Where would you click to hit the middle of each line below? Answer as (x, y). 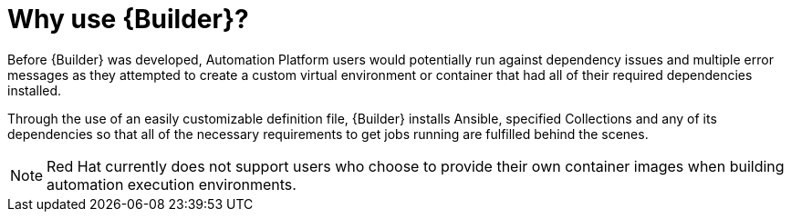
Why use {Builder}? (128, 19)
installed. (35, 90)
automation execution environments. (172, 184)
